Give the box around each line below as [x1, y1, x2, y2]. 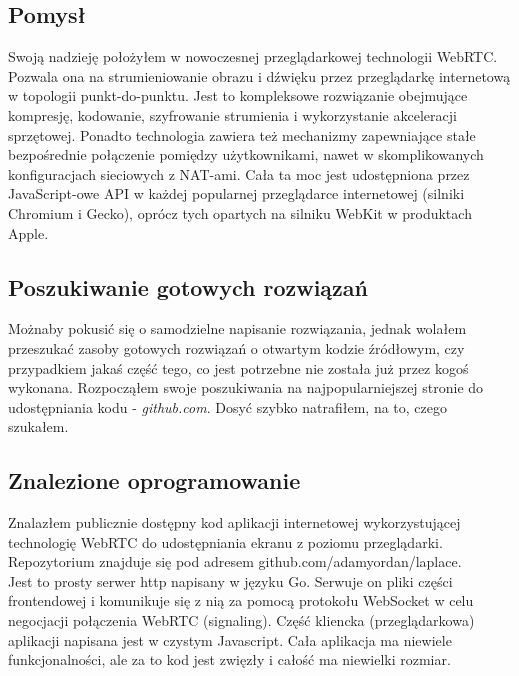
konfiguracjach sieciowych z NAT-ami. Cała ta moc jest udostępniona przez [8, 163, 470, 184]
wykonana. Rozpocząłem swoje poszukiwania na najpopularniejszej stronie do [8, 377, 484, 398]
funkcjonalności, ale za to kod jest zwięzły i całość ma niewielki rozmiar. [8, 649, 451, 670]
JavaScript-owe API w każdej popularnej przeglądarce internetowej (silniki [8, 183, 465, 204]
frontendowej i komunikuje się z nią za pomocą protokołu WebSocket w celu [8, 590, 474, 611]
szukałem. [8, 416, 69, 437]
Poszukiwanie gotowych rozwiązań [8, 271, 368, 302]
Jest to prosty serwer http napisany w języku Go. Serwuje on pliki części [8, 570, 453, 591]
